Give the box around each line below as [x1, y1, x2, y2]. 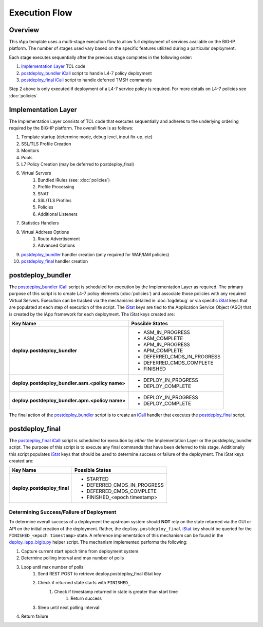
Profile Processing [38, 184, 75, 190]
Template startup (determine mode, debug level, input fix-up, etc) [21, 134, 153, 140]
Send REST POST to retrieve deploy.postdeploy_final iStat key [38, 571, 162, 576]
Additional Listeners [38, 211, 78, 217]
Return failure [21, 613, 49, 619]
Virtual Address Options [21, 229, 69, 235]
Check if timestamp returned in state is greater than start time [54, 589, 178, 594]
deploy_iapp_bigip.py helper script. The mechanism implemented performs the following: [9, 539, 188, 545]
